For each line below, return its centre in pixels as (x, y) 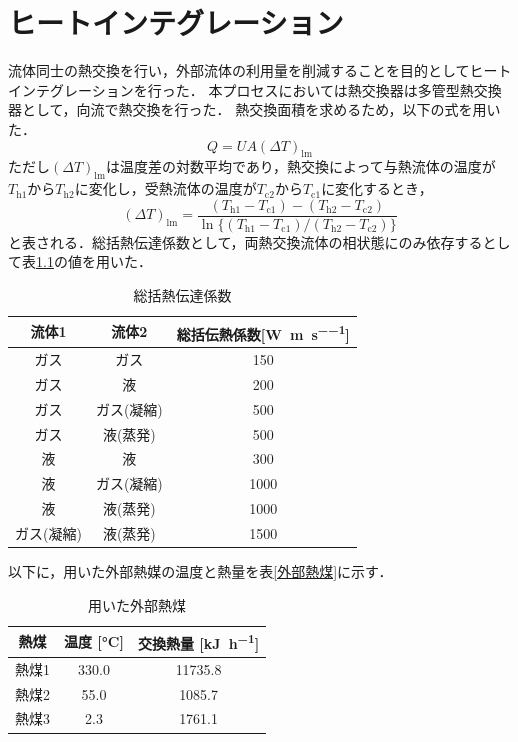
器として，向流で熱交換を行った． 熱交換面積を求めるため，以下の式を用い (254, 109)
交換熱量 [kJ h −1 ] (198, 641)
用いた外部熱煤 (137, 604)
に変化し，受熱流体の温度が (165, 188)
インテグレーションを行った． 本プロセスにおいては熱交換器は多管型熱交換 (255, 89)
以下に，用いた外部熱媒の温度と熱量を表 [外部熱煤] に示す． (200, 571)
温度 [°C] (94, 641)
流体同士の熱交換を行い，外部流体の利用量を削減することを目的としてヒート (260, 70)
